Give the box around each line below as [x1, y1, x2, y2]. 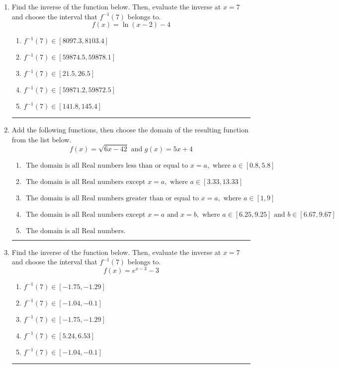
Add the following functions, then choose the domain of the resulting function [11, 124, 249, 135]
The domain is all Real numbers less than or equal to [26, 162, 188, 169]
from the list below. [11, 134, 72, 144]
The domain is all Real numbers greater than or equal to [26, 194, 199, 202]
